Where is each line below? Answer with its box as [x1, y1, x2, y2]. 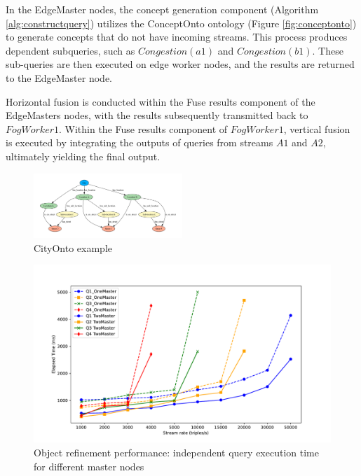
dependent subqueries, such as [6, 43, 135, 57]
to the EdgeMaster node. [6, 70, 112, 85]
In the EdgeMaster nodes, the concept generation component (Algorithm [6, 2, 319, 16]
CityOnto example [34, 240, 112, 255]
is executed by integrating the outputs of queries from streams [6, 135, 273, 150]
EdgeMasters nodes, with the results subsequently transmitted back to [6, 108, 308, 122]
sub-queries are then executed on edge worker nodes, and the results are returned [6, 57, 355, 71]
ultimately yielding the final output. [6, 148, 161, 163]
